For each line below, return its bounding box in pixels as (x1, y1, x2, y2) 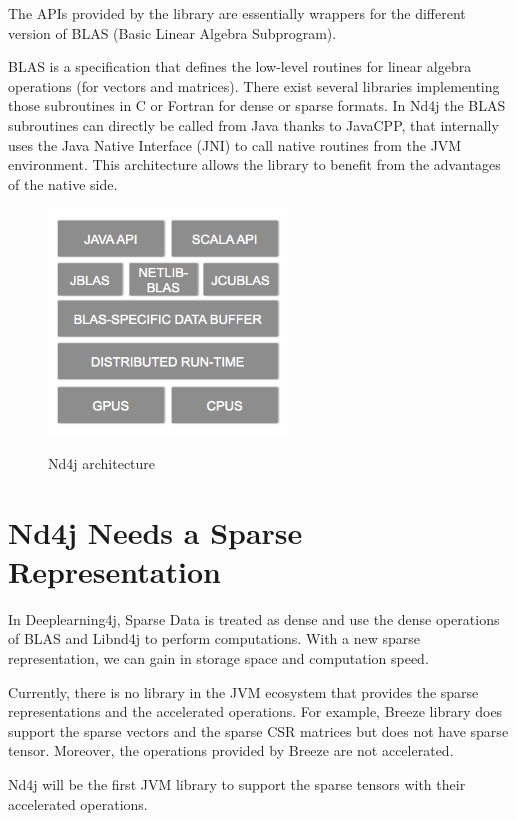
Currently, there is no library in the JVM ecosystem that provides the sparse (8, 681, 479, 702)
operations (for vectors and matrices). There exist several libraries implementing (8, 75, 500, 96)
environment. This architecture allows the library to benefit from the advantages (8, 154, 501, 175)
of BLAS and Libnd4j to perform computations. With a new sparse (8, 628, 421, 649)
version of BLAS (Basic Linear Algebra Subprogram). (8, 22, 337, 43)
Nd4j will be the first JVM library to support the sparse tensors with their (8, 774, 466, 795)
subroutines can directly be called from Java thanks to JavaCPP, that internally (8, 114, 499, 135)
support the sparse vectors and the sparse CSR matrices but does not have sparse (8, 720, 509, 741)
